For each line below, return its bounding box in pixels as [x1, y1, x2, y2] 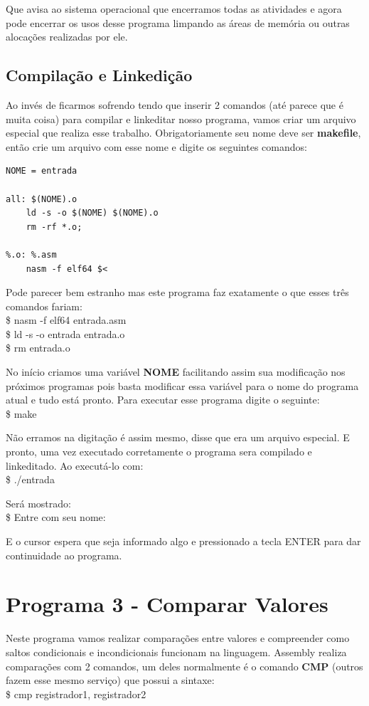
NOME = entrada [6, 166, 77, 176]
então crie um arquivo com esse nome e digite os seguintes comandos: [6, 139, 307, 154]
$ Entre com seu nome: [6, 510, 106, 525]
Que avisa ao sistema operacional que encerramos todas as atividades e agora [6, 1, 342, 16]
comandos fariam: [6, 298, 82, 313]
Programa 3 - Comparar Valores [6, 589, 328, 618]
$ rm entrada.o [6, 340, 70, 355]
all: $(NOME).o [6, 194, 77, 204]
